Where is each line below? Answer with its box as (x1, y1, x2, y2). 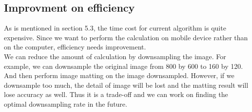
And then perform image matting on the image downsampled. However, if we (4, 70, 234, 80)
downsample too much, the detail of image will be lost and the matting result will (4, 80, 249, 90)
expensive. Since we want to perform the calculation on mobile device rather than (4, 32, 248, 42)
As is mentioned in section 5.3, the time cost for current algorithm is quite (4, 23, 226, 33)
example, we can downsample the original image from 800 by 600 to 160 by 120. (4, 61, 243, 71)
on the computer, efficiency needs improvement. (4, 42, 146, 52)
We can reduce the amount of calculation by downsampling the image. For (4, 51, 226, 61)
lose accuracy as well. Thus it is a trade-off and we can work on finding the (4, 89, 228, 99)
